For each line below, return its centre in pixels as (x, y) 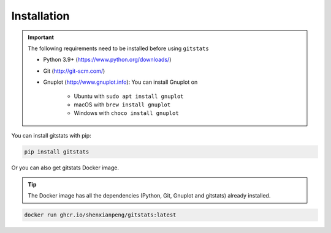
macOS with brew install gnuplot (122, 105)
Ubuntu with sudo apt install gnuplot (129, 96)
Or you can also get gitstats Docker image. (65, 168)
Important (41, 37)
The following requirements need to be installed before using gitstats (119, 48)
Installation (40, 16)
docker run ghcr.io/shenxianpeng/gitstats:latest (100, 215)
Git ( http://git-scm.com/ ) (74, 71)
